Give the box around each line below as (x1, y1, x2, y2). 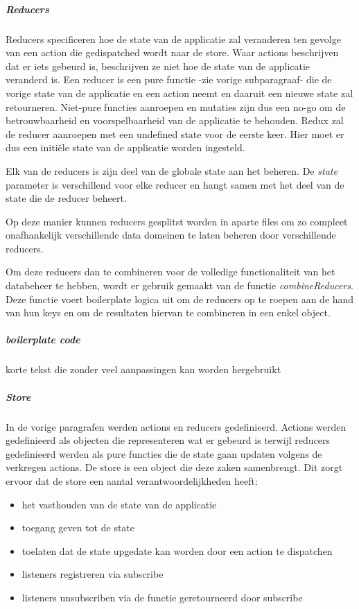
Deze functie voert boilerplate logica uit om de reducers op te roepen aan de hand (6, 291, 354, 306)
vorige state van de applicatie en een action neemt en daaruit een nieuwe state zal (6, 85, 353, 100)
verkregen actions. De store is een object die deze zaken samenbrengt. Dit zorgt (6, 460, 343, 474)
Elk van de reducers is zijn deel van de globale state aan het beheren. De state (6, 163, 338, 178)
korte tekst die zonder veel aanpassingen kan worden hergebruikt (6, 362, 281, 377)
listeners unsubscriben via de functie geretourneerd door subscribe (21, 590, 303, 604)
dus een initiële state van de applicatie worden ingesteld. (6, 140, 245, 155)
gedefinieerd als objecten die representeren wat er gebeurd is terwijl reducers (6, 433, 331, 447)
